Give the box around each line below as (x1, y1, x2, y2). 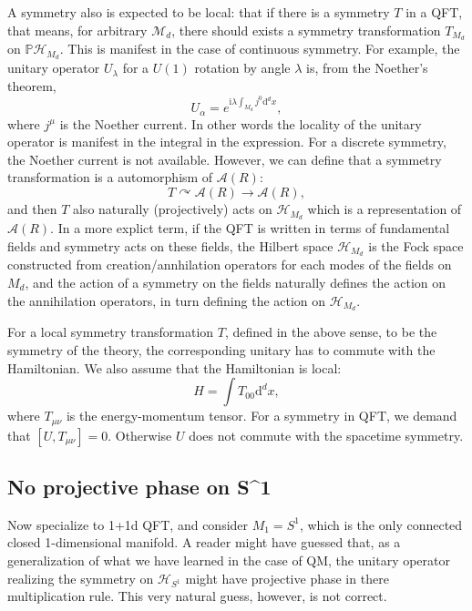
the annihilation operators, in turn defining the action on (7, 290, 326, 310)
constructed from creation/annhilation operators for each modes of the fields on (7, 255, 452, 274)
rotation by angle (194, 58, 291, 77)
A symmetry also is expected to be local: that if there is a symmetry (7, 3, 390, 21)
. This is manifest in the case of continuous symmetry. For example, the (59, 39, 460, 58)
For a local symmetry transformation (7, 322, 214, 341)
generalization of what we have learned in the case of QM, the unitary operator (7, 551, 450, 570)
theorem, (7, 76, 56, 95)
